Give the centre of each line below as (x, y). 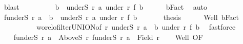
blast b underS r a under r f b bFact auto (105, 7)
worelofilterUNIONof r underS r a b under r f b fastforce (136, 27)
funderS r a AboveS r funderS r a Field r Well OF (108, 37)
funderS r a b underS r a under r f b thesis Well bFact (121, 17)
